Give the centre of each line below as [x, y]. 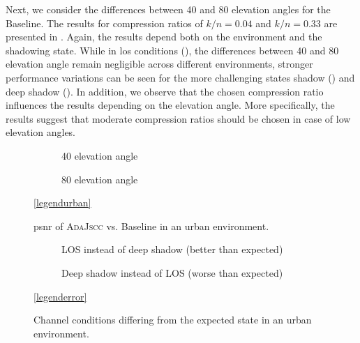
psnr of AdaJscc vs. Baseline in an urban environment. [151, 226]
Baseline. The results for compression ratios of [104, 23]
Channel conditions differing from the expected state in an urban [173, 320]
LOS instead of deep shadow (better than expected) [172, 249]
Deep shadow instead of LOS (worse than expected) [172, 272]
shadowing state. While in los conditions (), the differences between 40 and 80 [172, 50]
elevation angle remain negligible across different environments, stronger [159, 64]
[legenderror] [60, 296]
